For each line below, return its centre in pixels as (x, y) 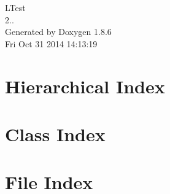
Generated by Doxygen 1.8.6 (58, 32)
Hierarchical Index (85, 86)
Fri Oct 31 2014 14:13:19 (51, 43)
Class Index (55, 134)
